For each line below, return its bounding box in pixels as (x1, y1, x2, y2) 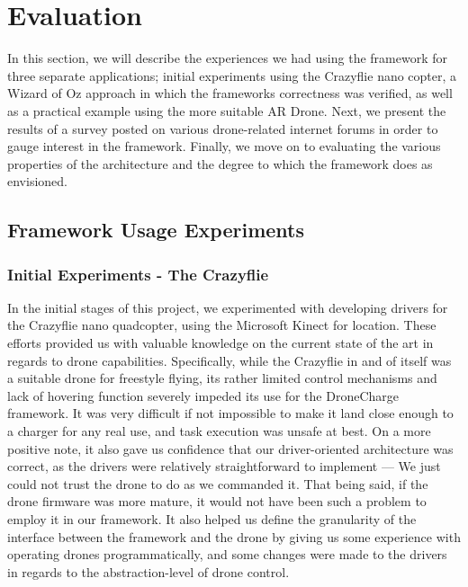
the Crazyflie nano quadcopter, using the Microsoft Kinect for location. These (7, 316, 436, 334)
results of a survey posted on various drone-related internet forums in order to (7, 119, 438, 138)
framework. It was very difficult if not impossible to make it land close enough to (7, 404, 454, 422)
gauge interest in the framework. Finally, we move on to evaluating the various (7, 137, 441, 156)
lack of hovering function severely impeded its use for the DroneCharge (7, 386, 400, 405)
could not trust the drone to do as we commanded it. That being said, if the (7, 474, 428, 493)
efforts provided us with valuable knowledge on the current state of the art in (7, 334, 434, 352)
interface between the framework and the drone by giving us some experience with (7, 527, 461, 546)
